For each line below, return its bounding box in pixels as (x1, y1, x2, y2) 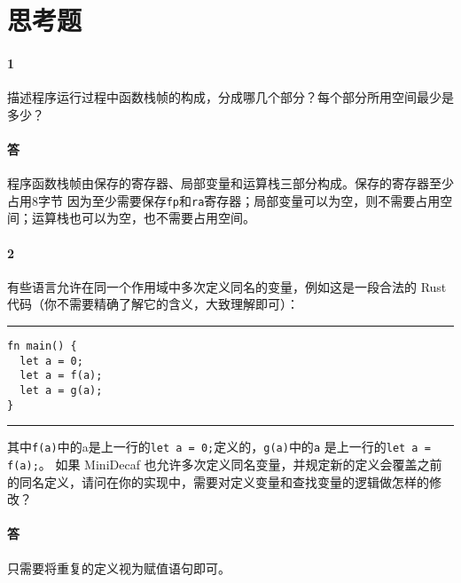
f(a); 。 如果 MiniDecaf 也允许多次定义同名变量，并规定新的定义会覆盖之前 (7, 454, 442, 473)
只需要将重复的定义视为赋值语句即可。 (7, 558, 230, 577)
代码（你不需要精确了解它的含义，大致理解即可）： (7, 295, 299, 313)
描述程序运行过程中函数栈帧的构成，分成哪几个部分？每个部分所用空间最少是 (7, 88, 454, 106)
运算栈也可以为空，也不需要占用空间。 (31, 209, 255, 227)
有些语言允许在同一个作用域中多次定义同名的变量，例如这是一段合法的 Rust (7, 277, 447, 295)
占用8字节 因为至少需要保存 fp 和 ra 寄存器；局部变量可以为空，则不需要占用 (7, 191, 441, 209)
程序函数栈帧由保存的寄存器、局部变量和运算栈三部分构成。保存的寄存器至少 (7, 174, 454, 193)
